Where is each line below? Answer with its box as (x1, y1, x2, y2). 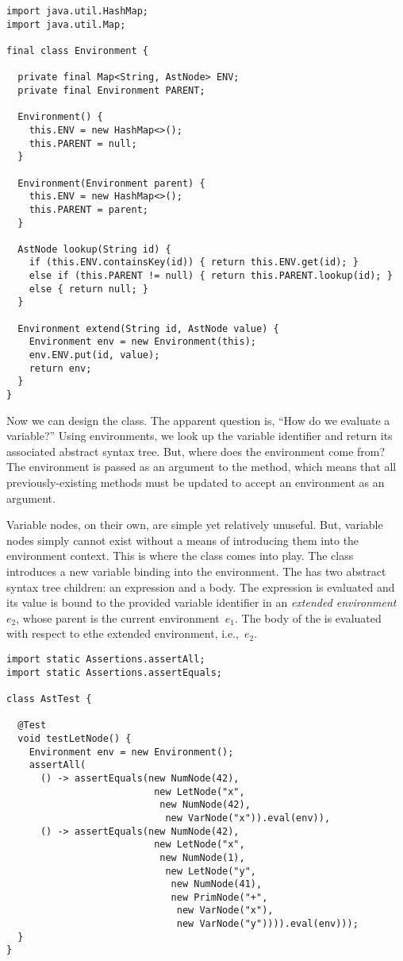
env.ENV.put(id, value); (29, 349, 160, 361)
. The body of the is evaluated (235, 609, 382, 626)
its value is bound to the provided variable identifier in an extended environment (6, 594, 397, 611)
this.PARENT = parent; (29, 203, 148, 215)
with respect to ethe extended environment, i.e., (6, 625, 239, 642)
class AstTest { (6, 693, 92, 704)
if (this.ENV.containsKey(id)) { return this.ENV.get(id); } (29, 257, 359, 268)
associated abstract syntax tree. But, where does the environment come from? (6, 442, 386, 459)
